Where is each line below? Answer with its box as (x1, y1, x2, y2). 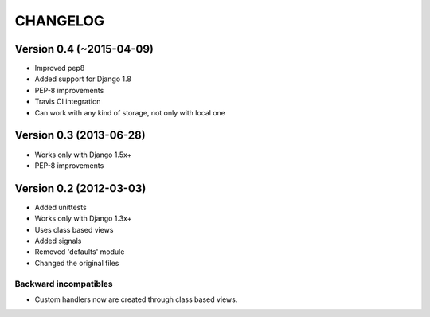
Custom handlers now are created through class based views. (34, 295, 238, 304)
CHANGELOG (14, 12, 105, 29)
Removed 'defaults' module (34, 247, 125, 256)
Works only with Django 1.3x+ (34, 213, 132, 223)
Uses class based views (34, 225, 114, 234)
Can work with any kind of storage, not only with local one (34, 108, 226, 117)
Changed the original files (34, 258, 119, 268)
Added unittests (34, 202, 87, 212)
